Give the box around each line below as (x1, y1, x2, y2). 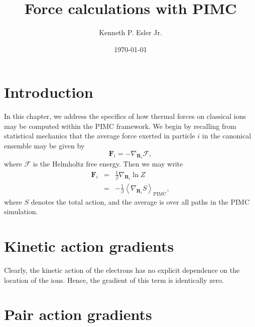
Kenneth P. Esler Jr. (99, 27, 162, 38)
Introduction (4, 82, 93, 102)
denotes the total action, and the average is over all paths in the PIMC (31, 196, 249, 207)
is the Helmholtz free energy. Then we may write (33, 158, 183, 169)
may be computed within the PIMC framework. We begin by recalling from (4, 120, 236, 131)
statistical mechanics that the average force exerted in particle (4, 130, 195, 141)
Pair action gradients (4, 304, 152, 324)
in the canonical (202, 130, 251, 141)
